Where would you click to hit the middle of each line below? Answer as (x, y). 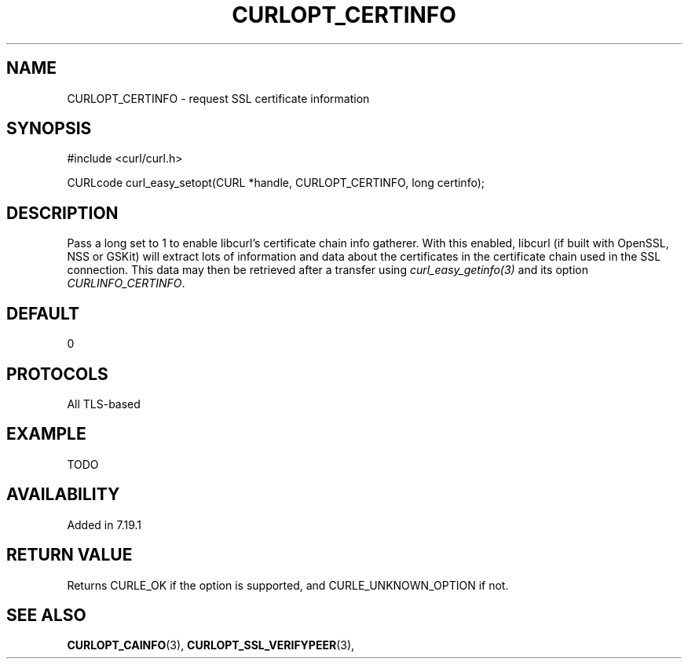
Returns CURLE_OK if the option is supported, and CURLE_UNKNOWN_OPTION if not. (288, 585)
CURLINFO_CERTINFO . (126, 283)
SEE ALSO (46, 615)
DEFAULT (43, 313)
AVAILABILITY (63, 495)
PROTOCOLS (57, 374)
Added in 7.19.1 (104, 524)
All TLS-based (104, 404)
